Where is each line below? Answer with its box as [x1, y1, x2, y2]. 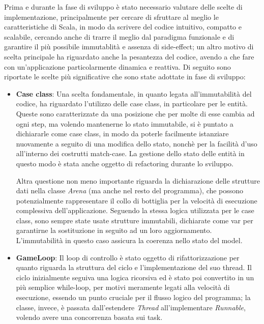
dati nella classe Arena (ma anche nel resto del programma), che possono [16, 185, 244, 196]
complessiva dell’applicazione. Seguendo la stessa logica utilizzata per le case [16, 205, 254, 216]
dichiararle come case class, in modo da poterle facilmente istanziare [16, 128, 229, 139]
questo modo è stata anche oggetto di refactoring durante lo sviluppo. [16, 158, 233, 168]
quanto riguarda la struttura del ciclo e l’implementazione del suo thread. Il [16, 262, 252, 273]
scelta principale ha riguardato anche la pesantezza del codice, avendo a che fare [4, 51, 254, 62]
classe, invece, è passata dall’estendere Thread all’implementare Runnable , [16, 302, 246, 312]
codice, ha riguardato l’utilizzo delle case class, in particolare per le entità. [16, 98, 248, 109]
